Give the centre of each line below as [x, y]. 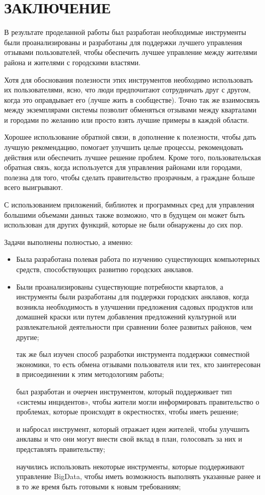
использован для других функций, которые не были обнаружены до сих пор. [124, 225]
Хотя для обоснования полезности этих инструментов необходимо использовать [129, 79]
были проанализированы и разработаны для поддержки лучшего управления [123, 42]
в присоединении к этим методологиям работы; [90, 374]
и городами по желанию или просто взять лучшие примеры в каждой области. [127, 119]
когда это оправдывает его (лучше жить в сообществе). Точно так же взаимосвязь [132, 99]
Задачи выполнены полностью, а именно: [68, 242]
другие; [28, 337]
